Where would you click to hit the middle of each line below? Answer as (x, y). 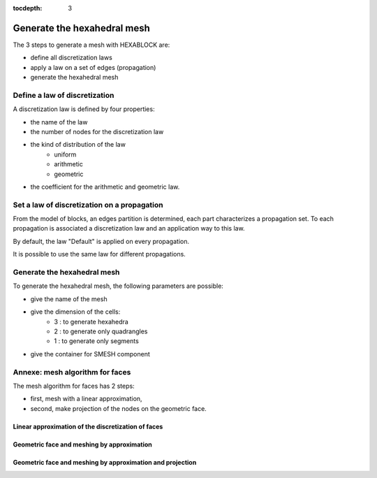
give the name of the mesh (69, 299)
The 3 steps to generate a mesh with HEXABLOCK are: (91, 45)
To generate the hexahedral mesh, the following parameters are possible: (118, 286)
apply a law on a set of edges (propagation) (93, 67)
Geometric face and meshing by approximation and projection (105, 462)
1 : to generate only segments (96, 341)
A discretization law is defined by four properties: (84, 109)
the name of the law (59, 122)
